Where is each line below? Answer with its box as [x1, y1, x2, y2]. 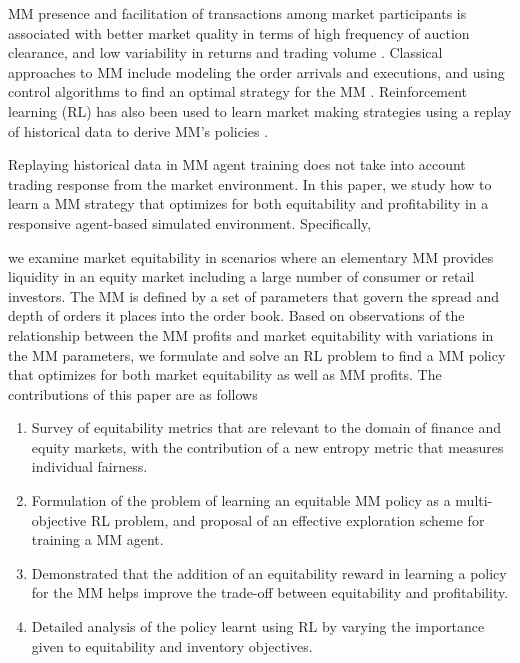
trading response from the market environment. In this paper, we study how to [8, 173, 492, 194]
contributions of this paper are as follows [8, 383, 258, 404]
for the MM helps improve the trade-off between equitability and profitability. [31, 582, 509, 603]
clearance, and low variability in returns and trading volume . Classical [8, 42, 443, 63]
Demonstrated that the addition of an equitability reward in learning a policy [31, 562, 507, 583]
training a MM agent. [31, 529, 164, 550]
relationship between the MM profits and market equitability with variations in [8, 324, 494, 345]
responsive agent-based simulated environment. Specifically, [8, 212, 372, 233]
